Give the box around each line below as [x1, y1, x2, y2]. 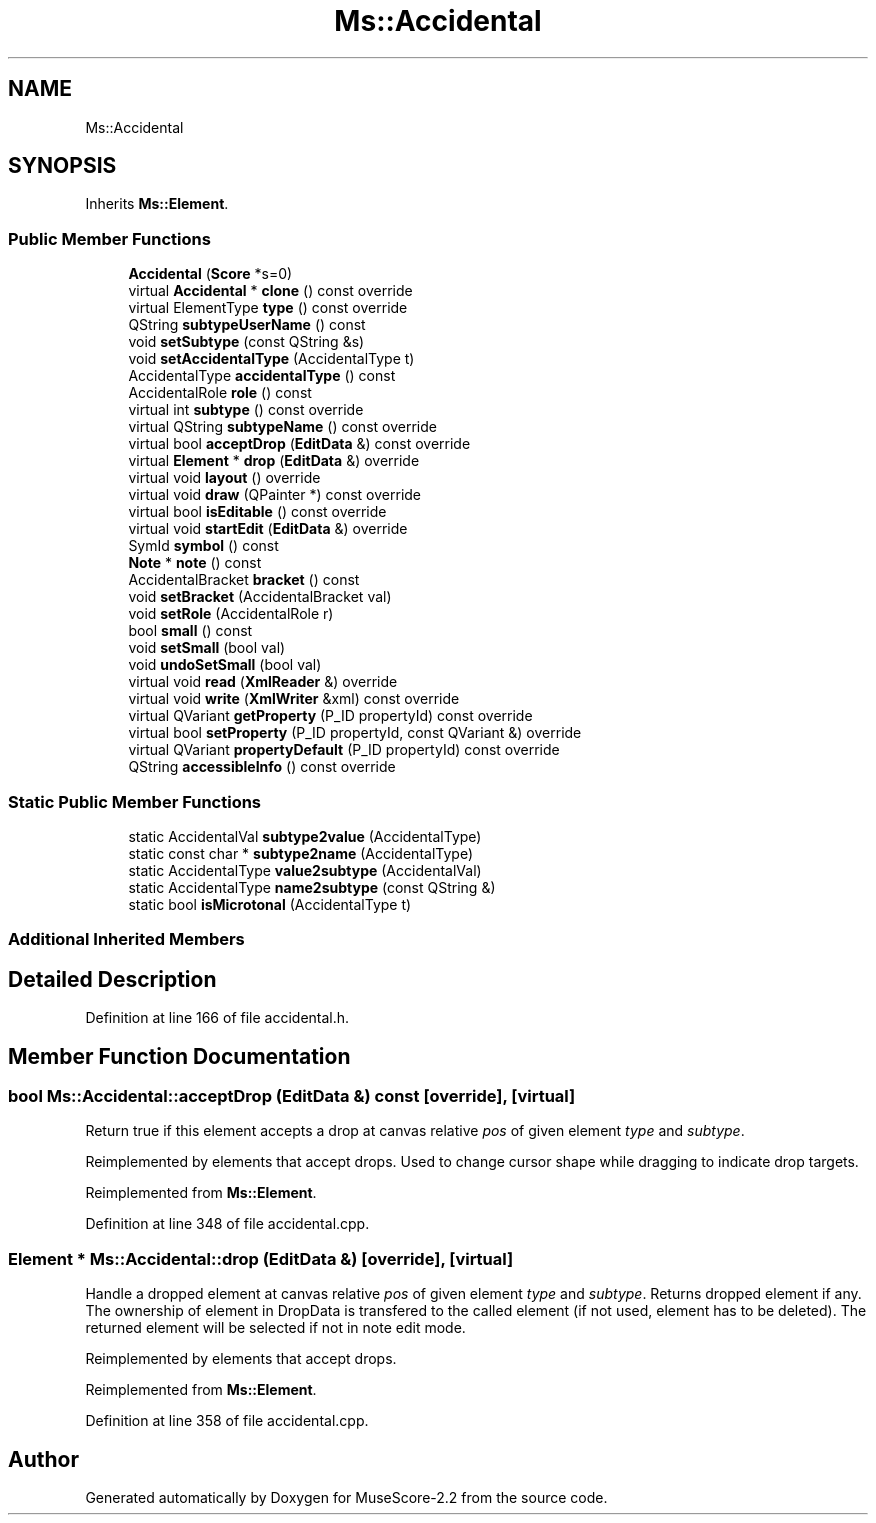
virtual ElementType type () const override [128, 299, 408, 317]
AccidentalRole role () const [128, 384, 312, 402]
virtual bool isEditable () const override [128, 503, 387, 521]
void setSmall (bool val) [128, 639, 286, 657]
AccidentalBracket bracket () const [128, 571, 360, 589]
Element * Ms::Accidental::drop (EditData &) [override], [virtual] [8, 1248, 514, 1269]
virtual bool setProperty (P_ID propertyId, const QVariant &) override [128, 724, 582, 742]
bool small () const [128, 622, 253, 640]
